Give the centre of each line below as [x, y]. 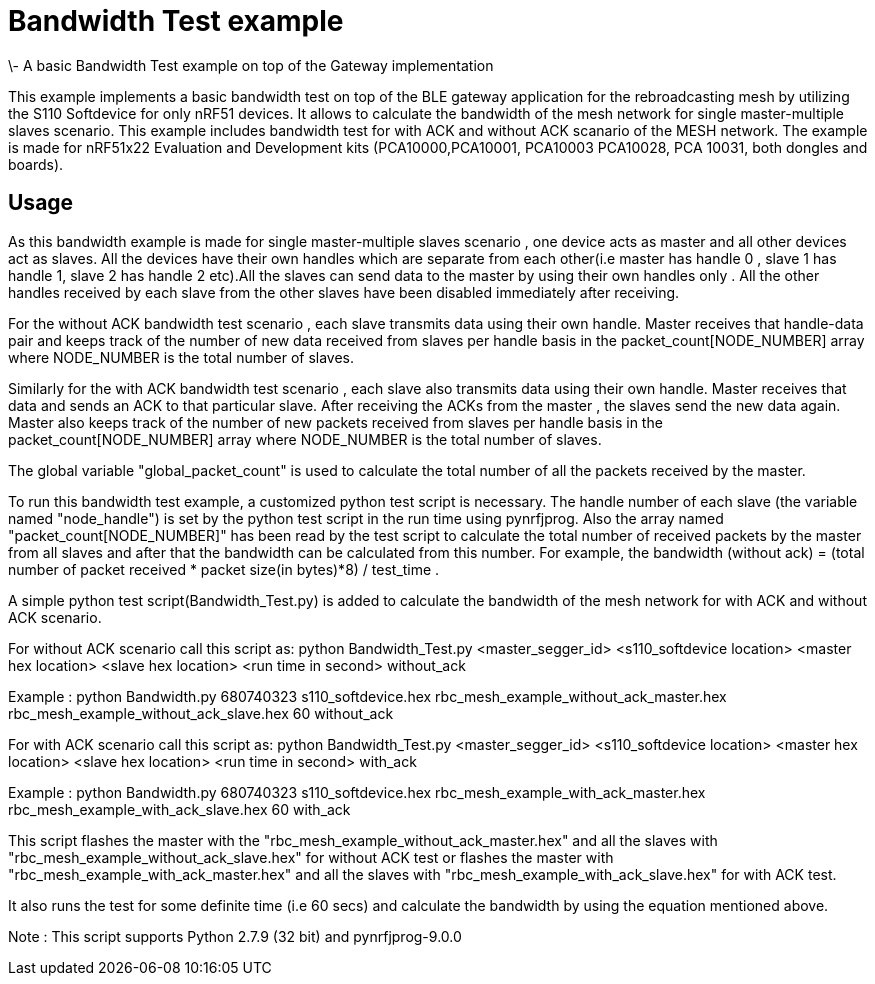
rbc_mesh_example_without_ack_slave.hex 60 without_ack [201, 713]
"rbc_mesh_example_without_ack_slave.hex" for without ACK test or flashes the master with [311, 857]
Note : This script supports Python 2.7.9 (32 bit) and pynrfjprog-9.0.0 [235, 936]
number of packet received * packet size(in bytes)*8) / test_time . [224, 569]
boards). [36, 164]
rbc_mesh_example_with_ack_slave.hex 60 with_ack [179, 809]
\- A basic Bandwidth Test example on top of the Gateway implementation [251, 65]
